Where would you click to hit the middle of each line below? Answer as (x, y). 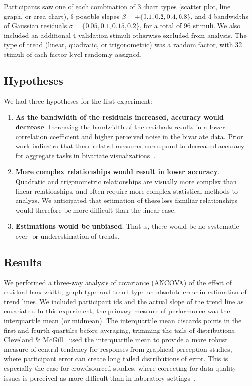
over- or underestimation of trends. (67, 235)
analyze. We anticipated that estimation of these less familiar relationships (126, 200)
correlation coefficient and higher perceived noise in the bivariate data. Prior (129, 136)
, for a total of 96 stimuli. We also (190, 26)
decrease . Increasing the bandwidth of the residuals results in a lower (120, 126)
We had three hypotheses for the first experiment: (78, 101)
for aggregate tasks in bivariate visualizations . (85, 155)
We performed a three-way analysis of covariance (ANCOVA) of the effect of (118, 282)
